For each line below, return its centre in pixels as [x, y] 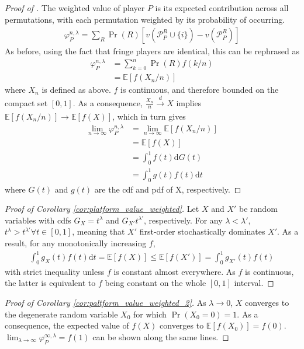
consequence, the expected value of [67, 325]
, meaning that [99, 231]
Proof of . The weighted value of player [75, 8]
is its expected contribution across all [222, 8]
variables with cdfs [38, 220]
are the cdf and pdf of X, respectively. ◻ [168, 189]
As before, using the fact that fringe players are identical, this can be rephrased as [152, 51]
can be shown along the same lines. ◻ [161, 336]
